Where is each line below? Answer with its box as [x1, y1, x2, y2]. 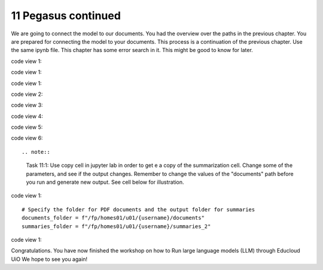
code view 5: [11, 123, 43, 131]
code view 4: [11, 113, 43, 120]
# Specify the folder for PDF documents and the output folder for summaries [22, 206, 255, 213]
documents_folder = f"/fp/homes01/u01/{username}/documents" [22, 214, 205, 222]
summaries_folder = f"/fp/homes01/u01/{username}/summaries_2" [22, 223, 211, 230]
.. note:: [22, 148, 50, 155]
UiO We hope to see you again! [11, 255, 88, 263]
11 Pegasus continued [11, 9, 121, 22]
